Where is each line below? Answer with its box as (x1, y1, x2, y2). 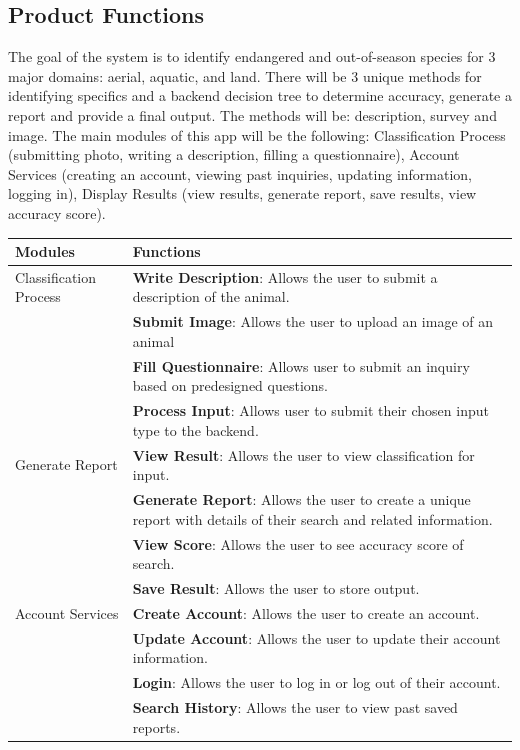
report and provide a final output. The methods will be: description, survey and (8, 104, 497, 125)
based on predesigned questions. (132, 375, 328, 396)
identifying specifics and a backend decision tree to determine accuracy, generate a (8, 85, 512, 106)
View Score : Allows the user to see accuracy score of (132, 533, 464, 554)
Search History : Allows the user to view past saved (132, 696, 458, 717)
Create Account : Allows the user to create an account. (132, 602, 480, 623)
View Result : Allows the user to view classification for (132, 444, 475, 465)
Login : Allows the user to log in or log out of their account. (132, 672, 501, 693)
